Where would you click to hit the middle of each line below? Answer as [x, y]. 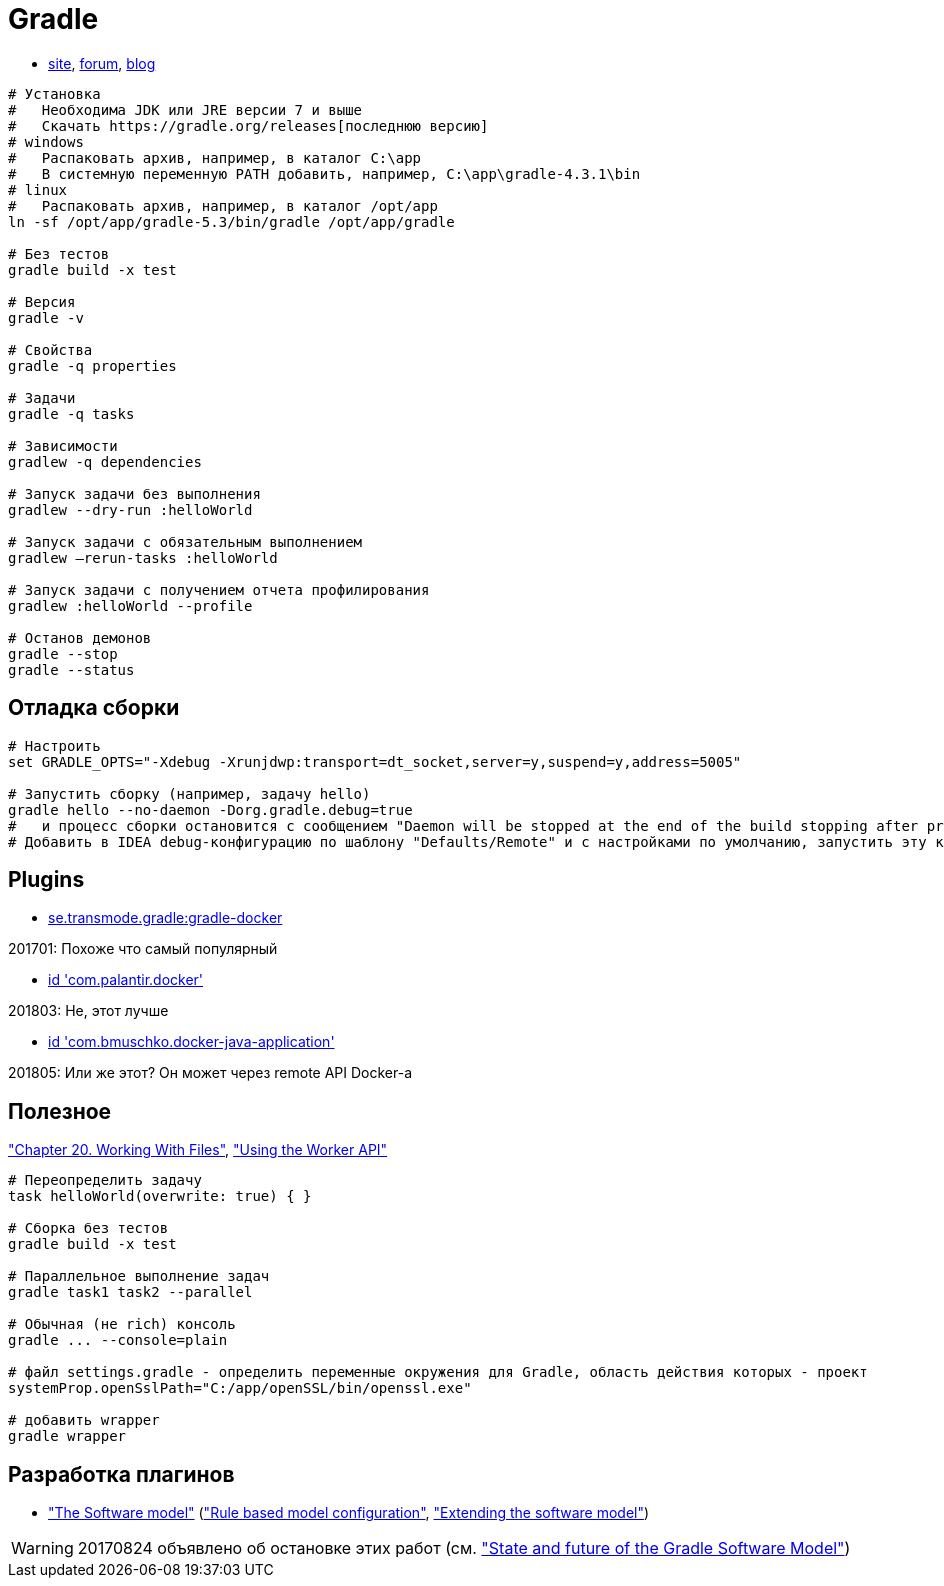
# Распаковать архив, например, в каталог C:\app [215, 157]
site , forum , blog [102, 63]
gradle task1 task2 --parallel [130, 1292]
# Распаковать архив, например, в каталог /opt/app [223, 205]
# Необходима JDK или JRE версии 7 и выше [185, 109]
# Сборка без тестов [88, 1228]
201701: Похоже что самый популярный [143, 949]
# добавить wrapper [84, 1420]
